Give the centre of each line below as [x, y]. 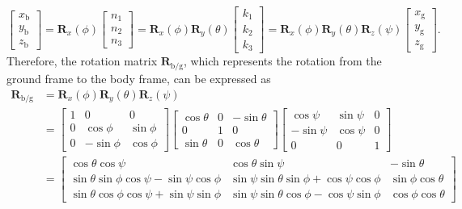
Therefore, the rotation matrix [82, 61]
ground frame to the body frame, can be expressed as [139, 78]
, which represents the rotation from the [282, 61]
